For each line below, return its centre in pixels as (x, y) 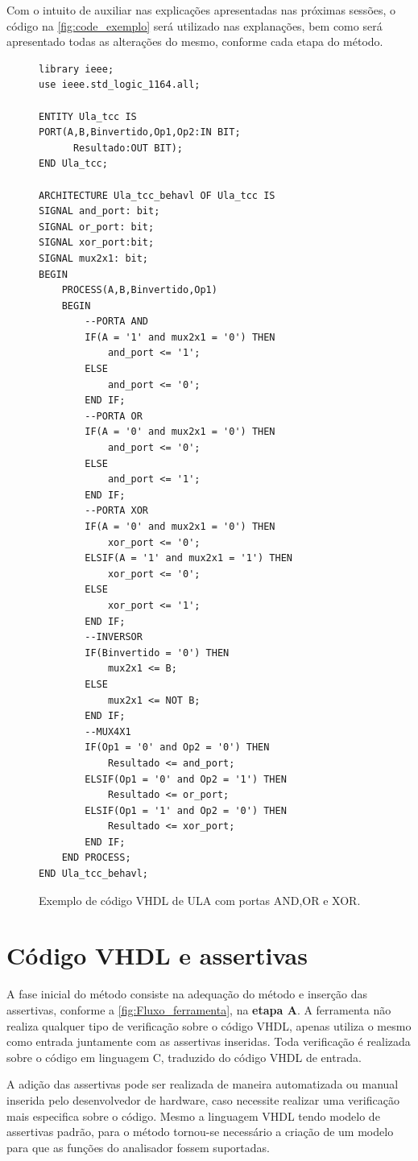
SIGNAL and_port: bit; (99, 211)
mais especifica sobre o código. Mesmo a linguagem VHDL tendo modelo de (193, 1116)
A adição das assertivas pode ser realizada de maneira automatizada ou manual (203, 1084)
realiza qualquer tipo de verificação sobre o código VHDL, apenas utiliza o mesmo (209, 1025)
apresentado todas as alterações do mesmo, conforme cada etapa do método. (195, 41)
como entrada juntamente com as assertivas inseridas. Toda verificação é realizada (209, 1041)
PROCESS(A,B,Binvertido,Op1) (139, 290)
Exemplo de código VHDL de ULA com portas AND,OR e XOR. (200, 900)
